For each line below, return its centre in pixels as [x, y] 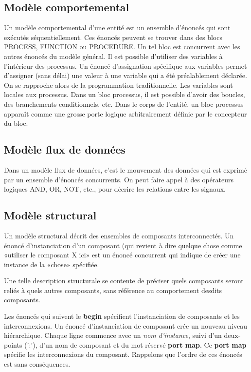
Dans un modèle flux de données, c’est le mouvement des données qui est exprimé [125, 169]
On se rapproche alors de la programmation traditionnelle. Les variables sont [118, 85]
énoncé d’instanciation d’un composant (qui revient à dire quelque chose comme [123, 245]
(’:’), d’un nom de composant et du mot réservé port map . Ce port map [135, 344]
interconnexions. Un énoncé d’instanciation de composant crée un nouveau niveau [126, 325]
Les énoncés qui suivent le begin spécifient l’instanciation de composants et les [122, 316]
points [13, 344]
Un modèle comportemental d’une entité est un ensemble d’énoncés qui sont [117, 28]
